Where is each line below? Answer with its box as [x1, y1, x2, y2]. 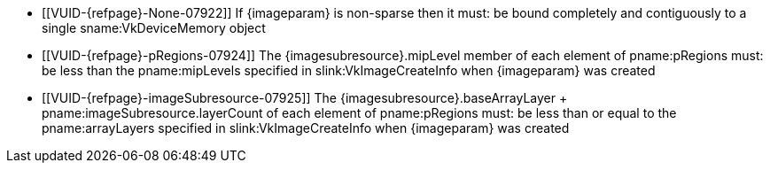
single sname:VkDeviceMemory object [42, 20, 266, 35]
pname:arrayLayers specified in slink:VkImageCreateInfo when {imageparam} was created [42, 120, 570, 135]
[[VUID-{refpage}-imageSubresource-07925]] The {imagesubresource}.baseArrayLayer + [42, 90, 568, 105]
